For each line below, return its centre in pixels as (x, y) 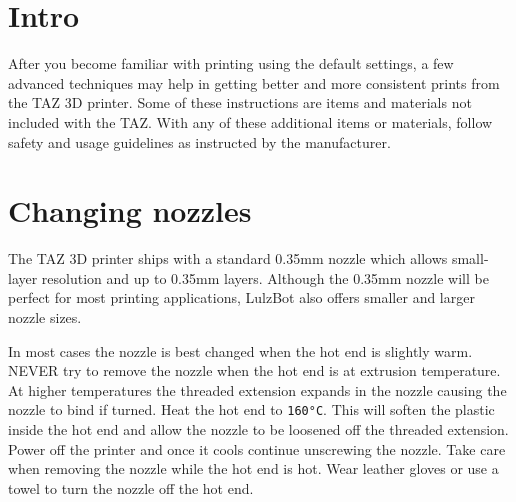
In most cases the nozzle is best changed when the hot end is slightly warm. (240, 350)
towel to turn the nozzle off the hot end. (131, 487)
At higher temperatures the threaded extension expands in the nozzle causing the (257, 389)
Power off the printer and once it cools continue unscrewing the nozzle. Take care (257, 448)
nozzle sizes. (45, 317)
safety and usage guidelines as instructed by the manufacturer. (199, 141)
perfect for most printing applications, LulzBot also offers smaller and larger (241, 297)
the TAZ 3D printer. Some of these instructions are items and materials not (240, 102)
